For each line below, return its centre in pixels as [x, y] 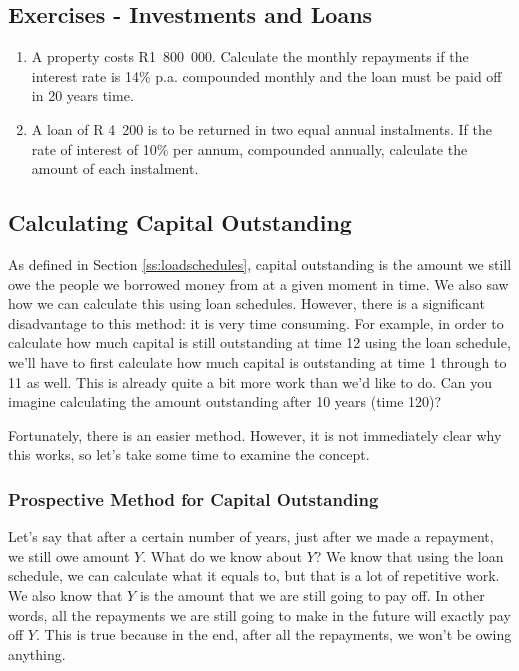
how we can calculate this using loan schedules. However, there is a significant [246, 303]
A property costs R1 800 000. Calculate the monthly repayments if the [250, 56]
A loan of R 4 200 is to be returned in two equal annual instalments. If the [261, 128]
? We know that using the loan [409, 555]
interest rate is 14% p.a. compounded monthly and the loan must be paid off [266, 75]
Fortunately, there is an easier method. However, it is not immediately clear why [255, 434]
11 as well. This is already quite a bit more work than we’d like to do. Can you [250, 381]
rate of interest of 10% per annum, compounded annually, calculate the [249, 148]
